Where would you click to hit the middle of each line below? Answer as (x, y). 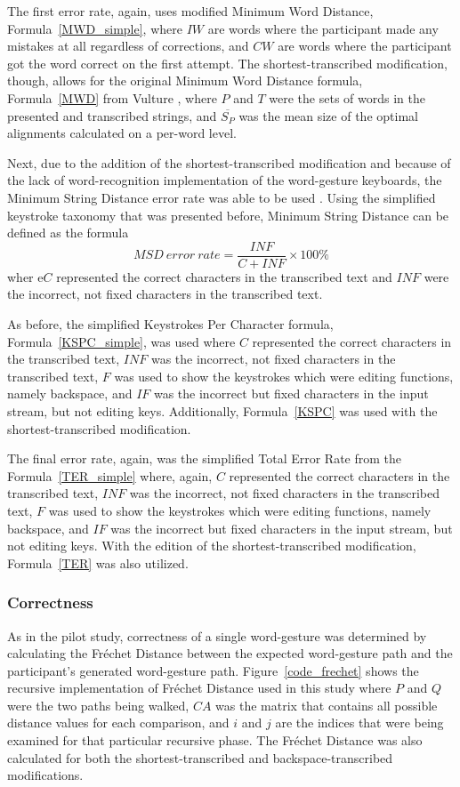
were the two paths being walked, (98, 705)
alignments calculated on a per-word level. (122, 133)
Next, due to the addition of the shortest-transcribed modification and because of (229, 162)
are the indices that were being (359, 723)
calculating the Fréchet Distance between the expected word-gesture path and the (230, 653)
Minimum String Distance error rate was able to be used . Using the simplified (222, 197)
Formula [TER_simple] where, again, (110, 475)
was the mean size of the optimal (328, 115)
